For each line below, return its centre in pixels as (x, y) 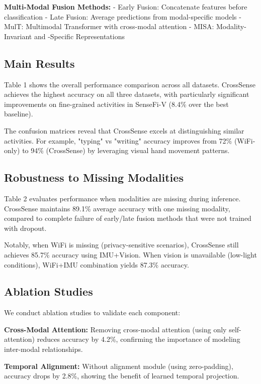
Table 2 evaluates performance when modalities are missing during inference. (122, 198)
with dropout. (25, 228)
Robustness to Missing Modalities (94, 177)
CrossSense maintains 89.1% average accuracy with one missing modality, (117, 208)
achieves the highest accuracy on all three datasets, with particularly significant (127, 94)
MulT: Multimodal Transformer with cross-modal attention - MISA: (109, 26)
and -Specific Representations (79, 36)
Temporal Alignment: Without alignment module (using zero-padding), (119, 366)
